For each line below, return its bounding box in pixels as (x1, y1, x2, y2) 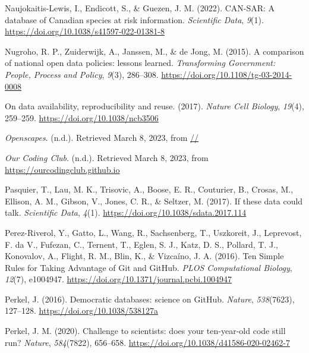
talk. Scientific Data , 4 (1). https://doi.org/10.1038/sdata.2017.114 (5, 206, 247, 219)
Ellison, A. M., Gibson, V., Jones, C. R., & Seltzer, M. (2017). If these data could (5, 194, 303, 207)
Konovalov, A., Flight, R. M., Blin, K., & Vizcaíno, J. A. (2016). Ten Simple (5, 250, 284, 262)
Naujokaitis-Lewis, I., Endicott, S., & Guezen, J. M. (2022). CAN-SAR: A (5, 2, 275, 14)
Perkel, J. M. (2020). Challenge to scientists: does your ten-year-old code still (5, 324, 286, 337)
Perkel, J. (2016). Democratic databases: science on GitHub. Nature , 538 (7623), (5, 292, 295, 305)
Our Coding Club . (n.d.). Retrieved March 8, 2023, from (5, 151, 209, 163)
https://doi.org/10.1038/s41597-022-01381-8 (5, 25, 165, 37)
